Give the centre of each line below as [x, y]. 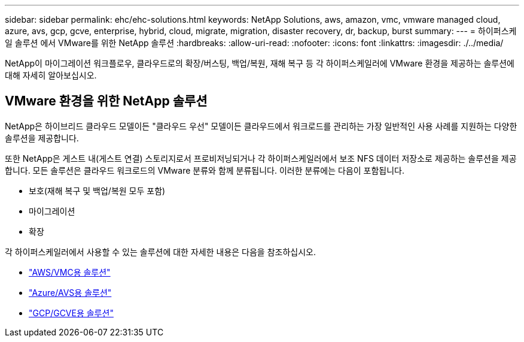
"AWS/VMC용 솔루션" [70, 272]
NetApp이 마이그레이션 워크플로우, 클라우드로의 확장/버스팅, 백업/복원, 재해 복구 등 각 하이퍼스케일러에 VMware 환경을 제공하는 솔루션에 [260, 63]
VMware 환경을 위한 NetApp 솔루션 [106, 101]
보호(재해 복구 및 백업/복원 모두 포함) [97, 190]
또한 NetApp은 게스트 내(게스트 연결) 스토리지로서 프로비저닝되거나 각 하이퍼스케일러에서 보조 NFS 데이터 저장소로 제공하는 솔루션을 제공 [261, 158]
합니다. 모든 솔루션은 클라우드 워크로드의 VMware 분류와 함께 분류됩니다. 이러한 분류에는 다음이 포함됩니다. [205, 170]
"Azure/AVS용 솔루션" [70, 292]
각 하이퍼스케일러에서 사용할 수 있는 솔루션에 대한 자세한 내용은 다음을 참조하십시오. [160, 252]
